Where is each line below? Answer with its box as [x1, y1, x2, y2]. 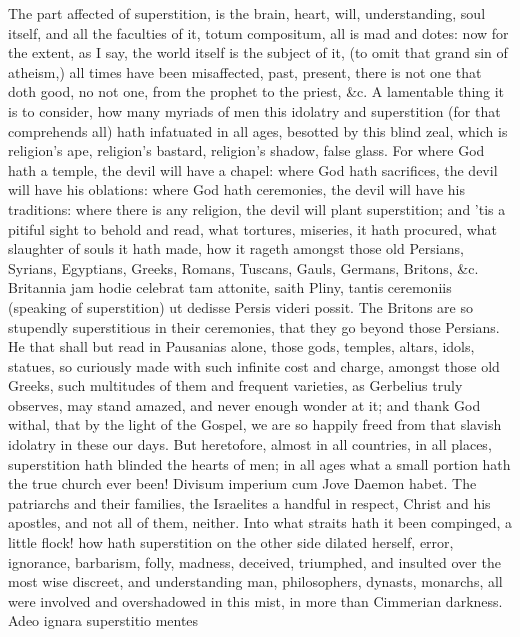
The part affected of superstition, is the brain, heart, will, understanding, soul [8, 3, 486, 23]
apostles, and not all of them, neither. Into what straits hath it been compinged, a [8, 512, 513, 533]
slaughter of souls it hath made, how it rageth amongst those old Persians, [8, 238, 464, 259]
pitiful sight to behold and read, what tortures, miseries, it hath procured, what [8, 218, 498, 239]
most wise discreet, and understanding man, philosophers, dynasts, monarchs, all [8, 571, 503, 592]
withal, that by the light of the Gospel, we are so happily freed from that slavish [8, 414, 502, 435]
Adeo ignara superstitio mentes [8, 610, 199, 631]
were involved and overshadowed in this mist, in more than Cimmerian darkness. [8, 590, 503, 611]
